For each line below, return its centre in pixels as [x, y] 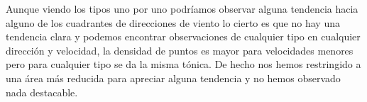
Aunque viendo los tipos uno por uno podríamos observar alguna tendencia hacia [182, 8]
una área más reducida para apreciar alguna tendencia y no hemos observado [173, 78]
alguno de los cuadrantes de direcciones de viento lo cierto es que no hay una [173, 22]
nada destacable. [42, 92]
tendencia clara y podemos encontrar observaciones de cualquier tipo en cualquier [183, 36]
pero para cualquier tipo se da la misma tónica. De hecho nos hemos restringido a [183, 64]
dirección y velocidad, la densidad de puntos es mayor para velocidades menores [180, 50]
